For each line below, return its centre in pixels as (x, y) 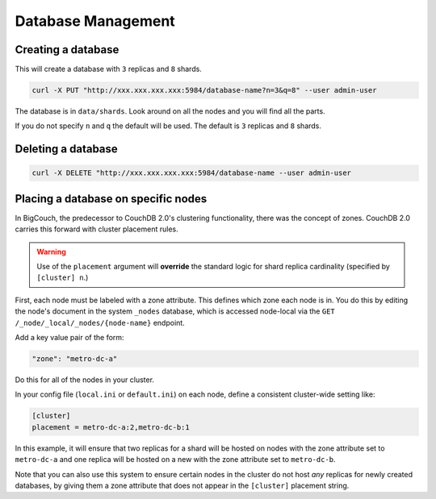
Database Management (95, 21)
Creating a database (67, 50)
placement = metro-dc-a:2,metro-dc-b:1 (111, 427)
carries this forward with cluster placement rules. (97, 229)
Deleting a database (67, 149)
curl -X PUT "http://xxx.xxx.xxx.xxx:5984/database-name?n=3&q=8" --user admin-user (204, 90)
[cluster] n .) (63, 277)
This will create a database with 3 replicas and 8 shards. (108, 69)
